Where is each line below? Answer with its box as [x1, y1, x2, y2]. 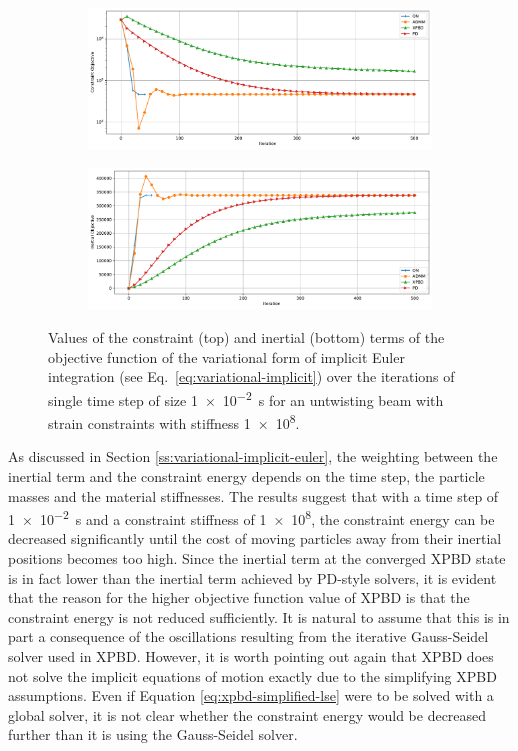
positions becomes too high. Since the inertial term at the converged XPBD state [8, 547, 506, 568]
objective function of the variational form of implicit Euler [48, 346, 405, 367]
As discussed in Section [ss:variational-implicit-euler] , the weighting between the [8, 446, 498, 467]
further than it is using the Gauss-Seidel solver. [8, 724, 298, 745]
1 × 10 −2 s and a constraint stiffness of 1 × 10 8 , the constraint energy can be [8, 506, 495, 529]
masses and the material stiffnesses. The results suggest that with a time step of [8, 485, 499, 506]
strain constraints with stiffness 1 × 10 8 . [48, 410, 300, 433]
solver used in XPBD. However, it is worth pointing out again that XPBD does [8, 645, 494, 666]
